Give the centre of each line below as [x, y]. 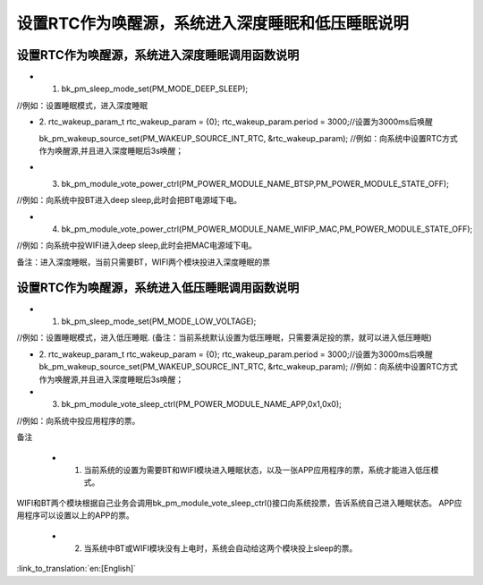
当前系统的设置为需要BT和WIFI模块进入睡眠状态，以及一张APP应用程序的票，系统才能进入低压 [257, 470]
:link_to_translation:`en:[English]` [76, 569]
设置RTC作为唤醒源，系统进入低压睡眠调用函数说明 [158, 288]
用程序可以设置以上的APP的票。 [75, 515]
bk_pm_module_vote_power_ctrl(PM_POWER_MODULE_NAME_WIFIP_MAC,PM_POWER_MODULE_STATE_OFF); [267, 229]
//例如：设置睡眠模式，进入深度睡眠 [82, 105]
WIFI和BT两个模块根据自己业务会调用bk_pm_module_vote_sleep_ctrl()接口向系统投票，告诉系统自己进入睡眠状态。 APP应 [239, 503]
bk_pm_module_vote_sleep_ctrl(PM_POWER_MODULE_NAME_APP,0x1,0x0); [201, 404]
